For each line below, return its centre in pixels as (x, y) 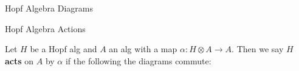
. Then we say (258, 49)
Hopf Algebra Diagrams (49, 8)
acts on (19, 60)
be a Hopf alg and (64, 49)
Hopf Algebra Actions (45, 28)
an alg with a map (143, 49)
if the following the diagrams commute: (138, 60)
